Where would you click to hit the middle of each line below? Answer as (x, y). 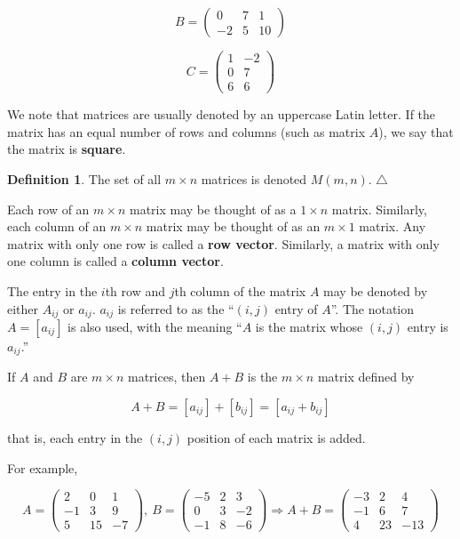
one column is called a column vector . (115, 261)
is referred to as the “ (176, 308)
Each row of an (48, 209)
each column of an (57, 226)
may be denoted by (376, 290)
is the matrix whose (309, 326)
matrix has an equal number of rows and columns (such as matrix (186, 131)
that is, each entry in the (75, 438)
